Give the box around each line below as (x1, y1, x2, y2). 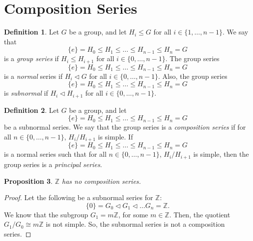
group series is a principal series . (4, 159, 102, 169)
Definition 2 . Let (4, 104, 59, 115)
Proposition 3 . (4, 175, 53, 186)
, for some (118, 209, 148, 219)
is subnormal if (4, 88, 48, 98)
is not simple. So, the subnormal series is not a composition (46, 219, 225, 229)
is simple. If (98, 132, 133, 141)
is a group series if (4, 53, 59, 64)
